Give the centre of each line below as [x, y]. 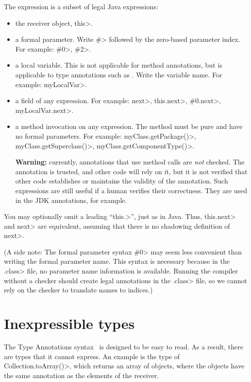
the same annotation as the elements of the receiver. [82, 375]
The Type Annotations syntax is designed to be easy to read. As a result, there [124, 346]
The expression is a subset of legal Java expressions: [81, 6]
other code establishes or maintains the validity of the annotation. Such [122, 181]
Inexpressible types [69, 323]
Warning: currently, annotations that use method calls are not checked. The [130, 162]
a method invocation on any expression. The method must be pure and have [129, 126]
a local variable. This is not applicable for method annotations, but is [119, 65]
